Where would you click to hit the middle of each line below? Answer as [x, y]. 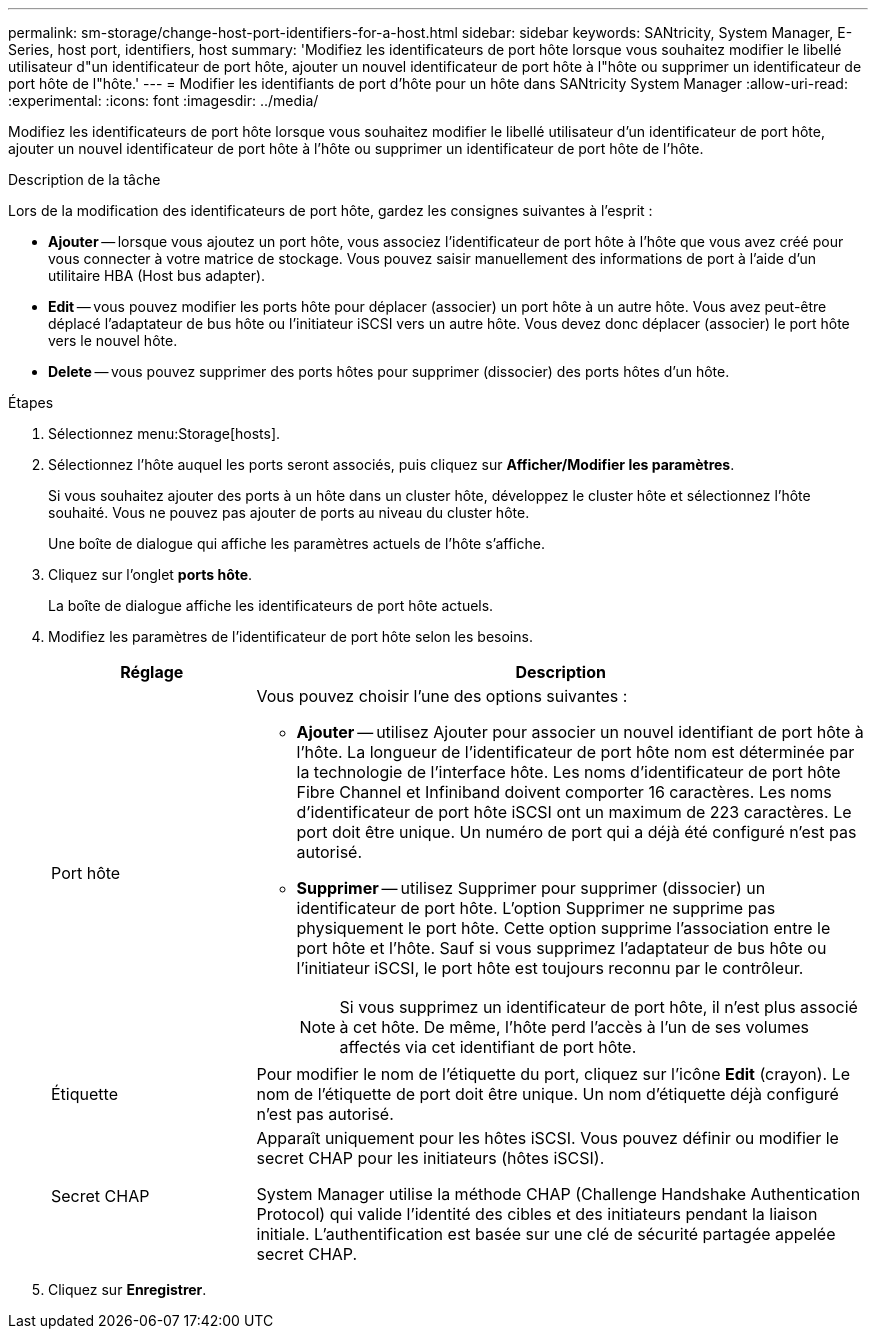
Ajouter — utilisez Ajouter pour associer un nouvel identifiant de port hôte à [580, 732]
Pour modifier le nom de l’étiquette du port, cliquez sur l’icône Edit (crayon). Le [553, 1074]
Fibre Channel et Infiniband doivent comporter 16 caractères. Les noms [564, 792]
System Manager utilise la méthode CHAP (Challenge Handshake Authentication [558, 1194]
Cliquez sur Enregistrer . [127, 1289]
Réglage [152, 672]
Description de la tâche [84, 179]
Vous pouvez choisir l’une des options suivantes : [442, 696]
